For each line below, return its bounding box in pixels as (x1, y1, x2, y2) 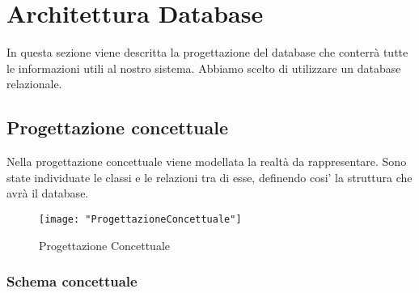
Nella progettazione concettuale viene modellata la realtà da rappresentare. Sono (6, 153, 407, 170)
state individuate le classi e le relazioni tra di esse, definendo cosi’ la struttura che (6, 168, 413, 185)
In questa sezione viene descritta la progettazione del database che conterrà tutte (6, 44, 408, 61)
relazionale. (6, 75, 62, 92)
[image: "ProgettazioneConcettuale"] (39, 213, 242, 225)
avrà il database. (6, 185, 89, 202)
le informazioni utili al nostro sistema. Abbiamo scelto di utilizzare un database (6, 59, 401, 76)
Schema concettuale (6, 271, 138, 291)
